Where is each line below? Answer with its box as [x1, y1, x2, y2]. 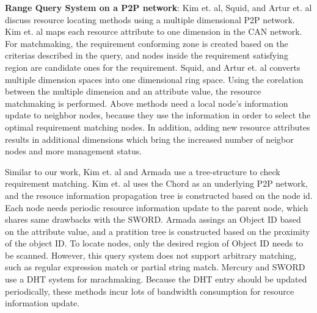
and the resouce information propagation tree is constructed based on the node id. [5, 189, 313, 201]
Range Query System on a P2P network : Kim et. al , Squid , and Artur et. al [5, 1, 312, 13]
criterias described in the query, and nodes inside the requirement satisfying [5, 49, 288, 62]
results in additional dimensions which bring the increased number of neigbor [5, 132, 294, 145]
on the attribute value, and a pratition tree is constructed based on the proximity [5, 225, 310, 237]
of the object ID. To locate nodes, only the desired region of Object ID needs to [5, 237, 304, 250]
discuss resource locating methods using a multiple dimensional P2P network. [5, 13, 295, 26]
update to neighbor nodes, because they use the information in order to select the [5, 109, 311, 121]
